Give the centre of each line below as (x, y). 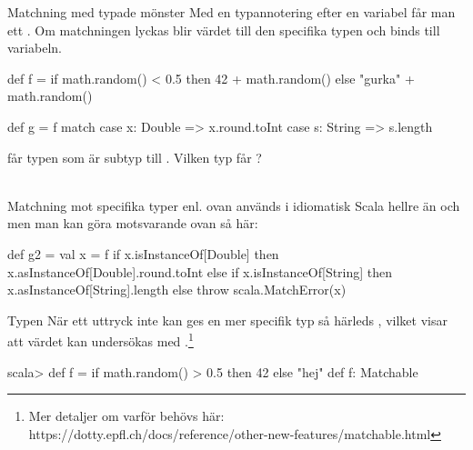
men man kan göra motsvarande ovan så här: (133, 223)
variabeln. (35, 48)
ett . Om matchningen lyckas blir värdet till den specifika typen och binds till (224, 30)
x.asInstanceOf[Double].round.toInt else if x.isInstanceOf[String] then (200, 271)
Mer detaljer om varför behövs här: (126, 416)
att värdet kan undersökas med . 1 (101, 340)
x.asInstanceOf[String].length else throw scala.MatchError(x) (177, 290)
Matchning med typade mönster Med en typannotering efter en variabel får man (231, 12)
